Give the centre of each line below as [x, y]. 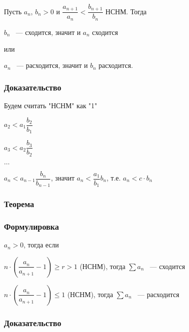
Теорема [19, 204]
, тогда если [41, 245]
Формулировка [31, 226]
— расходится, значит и [52, 65]
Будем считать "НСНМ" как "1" [51, 105]
